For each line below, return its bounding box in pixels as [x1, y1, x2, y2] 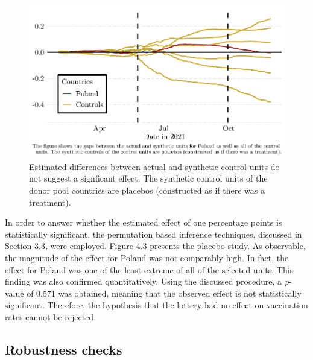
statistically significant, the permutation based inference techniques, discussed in [5, 227, 302, 240]
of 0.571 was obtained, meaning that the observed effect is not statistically [27, 286, 302, 299]
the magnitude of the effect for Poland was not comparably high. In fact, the [5, 251, 289, 264]
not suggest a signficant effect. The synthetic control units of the [29, 172, 268, 185]
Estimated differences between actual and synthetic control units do [29, 160, 280, 172]
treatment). [29, 195, 71, 208]
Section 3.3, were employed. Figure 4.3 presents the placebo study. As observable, [5, 239, 306, 252]
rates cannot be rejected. [5, 310, 96, 323]
